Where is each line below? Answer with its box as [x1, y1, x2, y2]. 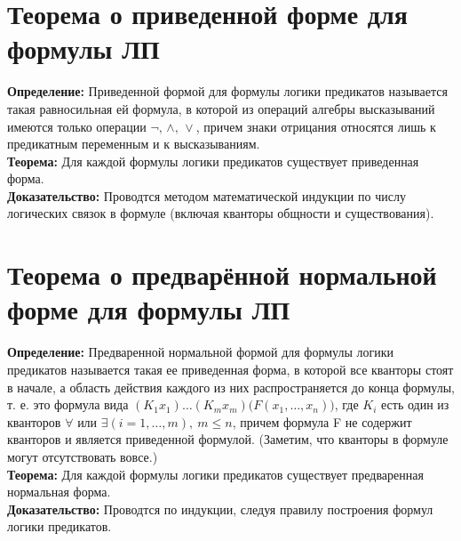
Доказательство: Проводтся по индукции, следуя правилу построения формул [7, 499, 433, 518]
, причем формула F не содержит [232, 412, 412, 431]
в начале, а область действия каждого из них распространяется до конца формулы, [7, 377, 455, 396]
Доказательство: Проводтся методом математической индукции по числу [7, 186, 406, 205]
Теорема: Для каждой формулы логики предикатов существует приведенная [7, 151, 419, 170]
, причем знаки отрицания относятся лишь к [195, 117, 436, 135]
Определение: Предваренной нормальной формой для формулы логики [7, 343, 394, 361]
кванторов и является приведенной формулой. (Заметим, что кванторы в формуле [7, 430, 449, 448]
